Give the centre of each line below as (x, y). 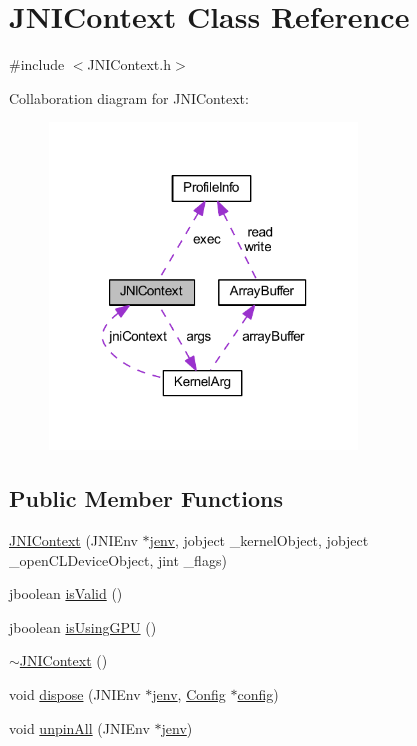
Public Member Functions (146, 498)
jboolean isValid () (66, 593)
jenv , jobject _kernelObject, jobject (259, 539)
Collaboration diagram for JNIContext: (129, 97)
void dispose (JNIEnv (75, 693)
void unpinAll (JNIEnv (79, 727)
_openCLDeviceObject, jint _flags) (118, 559)
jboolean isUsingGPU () (83, 626)
